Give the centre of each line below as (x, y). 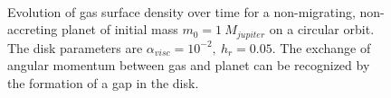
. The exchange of (321, 47)
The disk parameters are (75, 47)
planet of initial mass (119, 29)
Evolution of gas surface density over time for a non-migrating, (181, 11)
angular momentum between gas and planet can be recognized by (189, 65)
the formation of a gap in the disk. (103, 82)
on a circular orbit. (322, 29)
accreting (33, 29)
